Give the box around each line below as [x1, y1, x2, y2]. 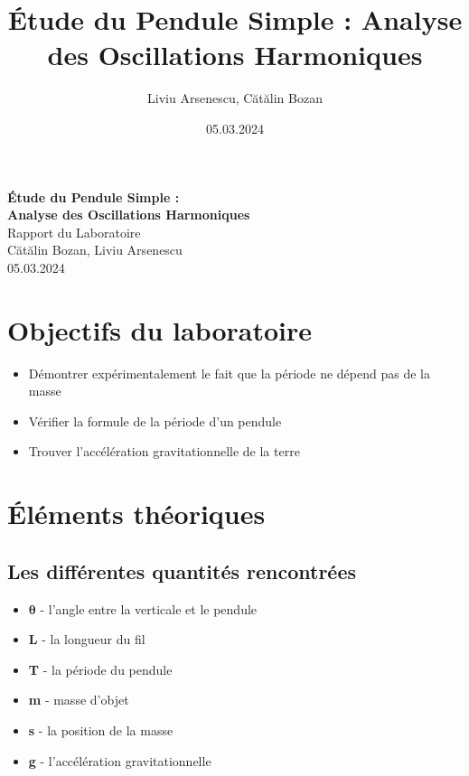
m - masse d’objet [28, 690, 129, 709]
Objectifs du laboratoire [7, 311, 313, 348]
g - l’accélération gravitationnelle [28, 751, 211, 770]
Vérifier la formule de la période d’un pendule [28, 411, 282, 430]
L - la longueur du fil [28, 630, 145, 649]
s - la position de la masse [28, 720, 174, 739]
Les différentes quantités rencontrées [7, 556, 357, 584]
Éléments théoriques [7, 495, 266, 532]
